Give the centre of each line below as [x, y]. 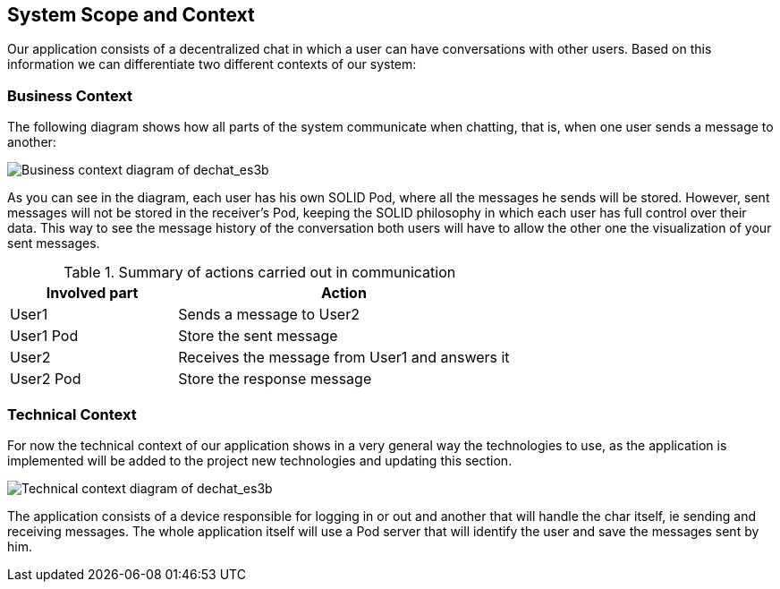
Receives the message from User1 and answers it [344, 358]
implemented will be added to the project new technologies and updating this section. [260, 460]
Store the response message [275, 379]
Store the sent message [258, 336]
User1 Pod [44, 336]
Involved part [92, 293]
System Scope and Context [131, 15]
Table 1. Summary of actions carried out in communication [260, 273]
